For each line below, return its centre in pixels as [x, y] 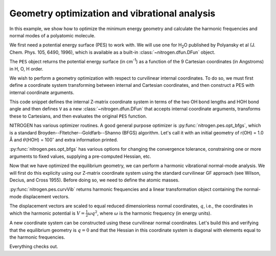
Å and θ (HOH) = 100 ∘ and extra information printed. [64, 139]
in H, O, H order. [26, 68]
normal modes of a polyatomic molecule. [52, 35]
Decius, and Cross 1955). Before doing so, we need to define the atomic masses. [95, 180]
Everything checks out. [34, 247]
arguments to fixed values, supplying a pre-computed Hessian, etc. [80, 156]
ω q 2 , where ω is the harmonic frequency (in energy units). [149, 213]
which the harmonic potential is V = [47, 213]
